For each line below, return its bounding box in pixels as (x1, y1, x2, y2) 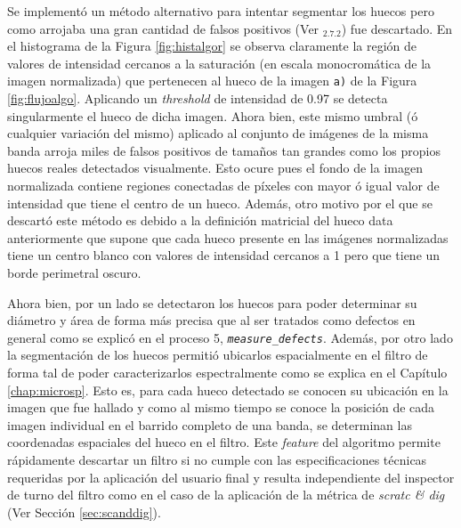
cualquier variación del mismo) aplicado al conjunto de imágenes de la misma (7, 124, 429, 142)
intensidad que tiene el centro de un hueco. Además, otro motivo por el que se (7, 193, 433, 212)
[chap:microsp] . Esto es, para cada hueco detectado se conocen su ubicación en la (7, 380, 449, 399)
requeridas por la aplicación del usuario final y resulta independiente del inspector (7, 467, 455, 486)
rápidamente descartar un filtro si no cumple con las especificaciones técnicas (7, 450, 427, 468)
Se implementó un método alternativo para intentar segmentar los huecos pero (7, 2, 434, 20)
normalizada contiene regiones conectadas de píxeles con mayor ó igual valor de (7, 176, 440, 194)
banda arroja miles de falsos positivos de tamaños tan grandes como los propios (7, 141, 441, 159)
